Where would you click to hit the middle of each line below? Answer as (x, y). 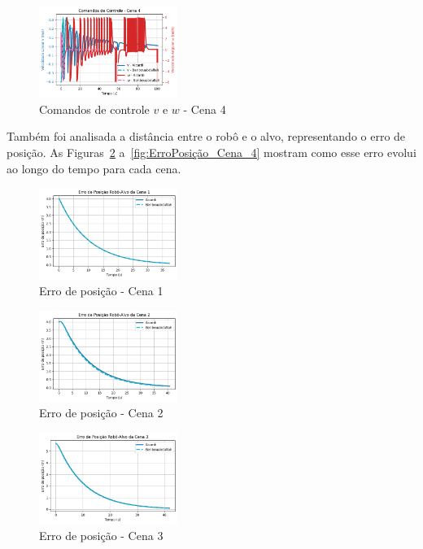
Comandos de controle (94, 109)
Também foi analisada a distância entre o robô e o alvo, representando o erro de (206, 136)
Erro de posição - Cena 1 (101, 290)
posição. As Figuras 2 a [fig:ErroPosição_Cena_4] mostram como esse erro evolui (211, 152)
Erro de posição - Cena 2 (101, 413)
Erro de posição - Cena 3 (101, 535)
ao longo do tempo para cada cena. (94, 168)
